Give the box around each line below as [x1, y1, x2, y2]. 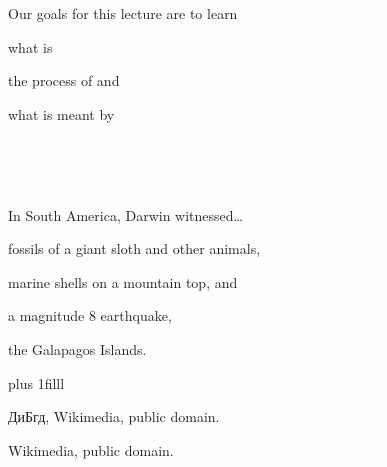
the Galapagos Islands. [8, 338, 147, 359]
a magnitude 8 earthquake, [8, 305, 172, 326]
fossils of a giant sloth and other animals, [8, 238, 261, 259]
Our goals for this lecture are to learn [8, 3, 238, 23]
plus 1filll [8, 372, 65, 393]
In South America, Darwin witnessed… [8, 204, 243, 225]
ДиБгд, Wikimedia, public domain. [8, 406, 220, 427]
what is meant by [8, 103, 115, 124]
